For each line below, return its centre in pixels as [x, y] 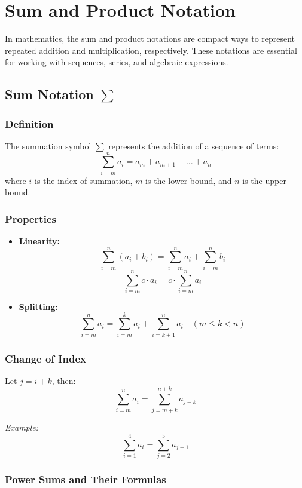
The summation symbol [48, 145]
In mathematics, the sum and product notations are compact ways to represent [150, 39]
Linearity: [39, 241]
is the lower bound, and [189, 180]
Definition [29, 123]
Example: [22, 427]
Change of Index [45, 358]
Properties [30, 218]
